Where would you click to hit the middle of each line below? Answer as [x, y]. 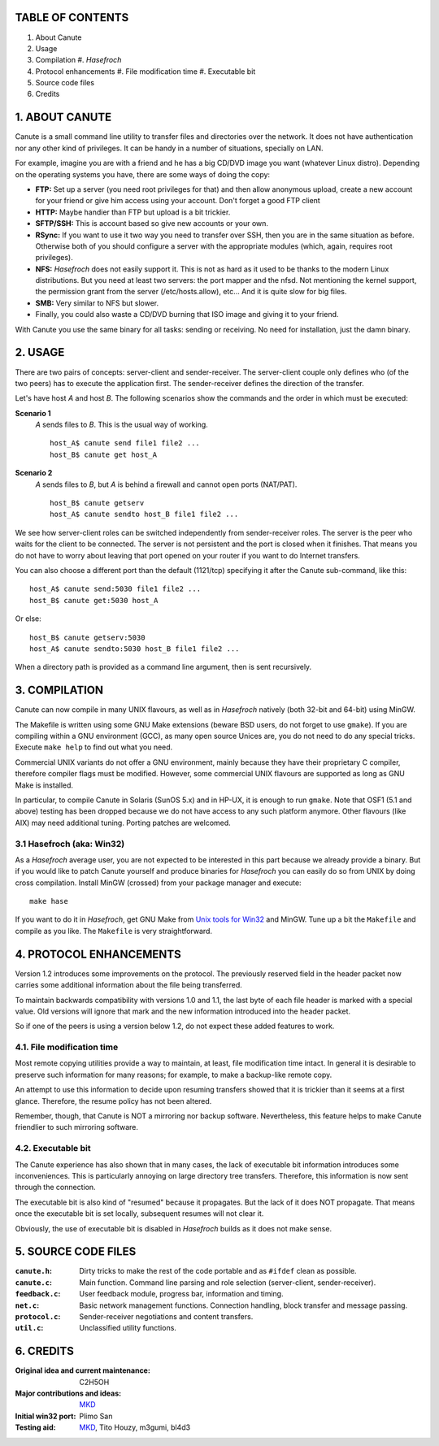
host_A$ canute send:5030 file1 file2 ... [115, 589]
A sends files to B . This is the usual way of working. [122, 425]
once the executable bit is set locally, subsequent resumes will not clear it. [139, 1214]
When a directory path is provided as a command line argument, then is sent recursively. [163, 667]
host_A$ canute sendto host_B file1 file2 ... [144, 515]
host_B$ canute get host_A [104, 454]
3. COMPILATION [59, 690]
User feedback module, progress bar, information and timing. [181, 1294]
